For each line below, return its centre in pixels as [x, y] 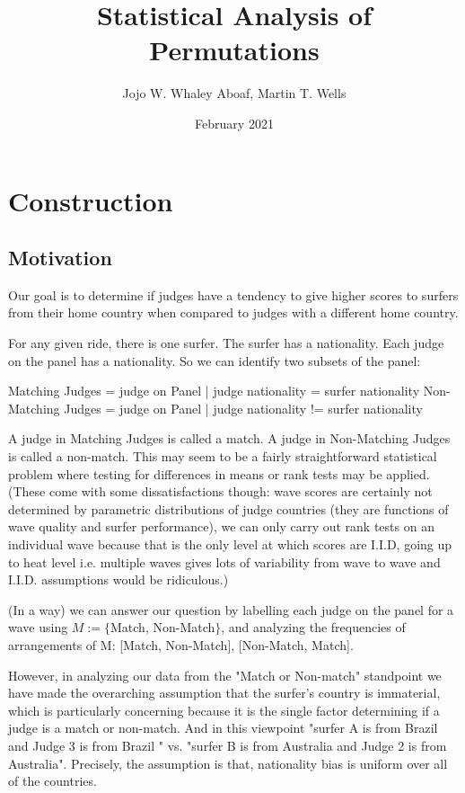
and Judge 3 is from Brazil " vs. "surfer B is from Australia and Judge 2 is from [228, 745]
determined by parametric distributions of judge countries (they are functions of [228, 508]
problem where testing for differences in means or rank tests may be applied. [219, 473]
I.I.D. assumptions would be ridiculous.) [118, 579]
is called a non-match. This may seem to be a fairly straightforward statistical [223, 456]
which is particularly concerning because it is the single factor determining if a [224, 710]
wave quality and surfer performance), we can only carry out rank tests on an [221, 526]
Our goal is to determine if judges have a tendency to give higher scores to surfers [233, 294]
